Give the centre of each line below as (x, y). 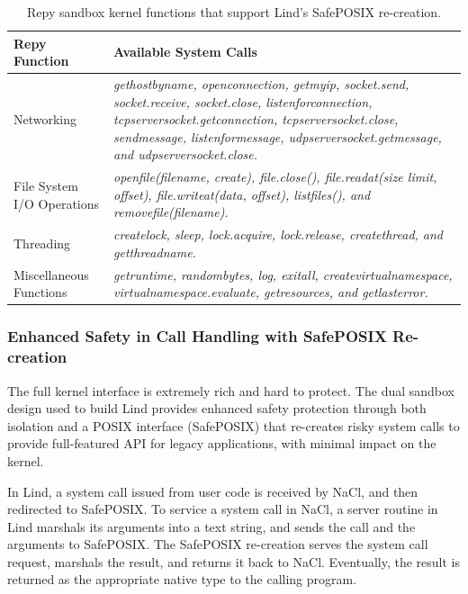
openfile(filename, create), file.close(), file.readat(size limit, (275, 177)
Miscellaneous (51, 274)
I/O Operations (57, 203)
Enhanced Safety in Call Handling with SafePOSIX (197, 336)
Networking (45, 119)
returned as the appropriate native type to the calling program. (182, 579)
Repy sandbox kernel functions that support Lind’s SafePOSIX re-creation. (234, 12)
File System (46, 186)
